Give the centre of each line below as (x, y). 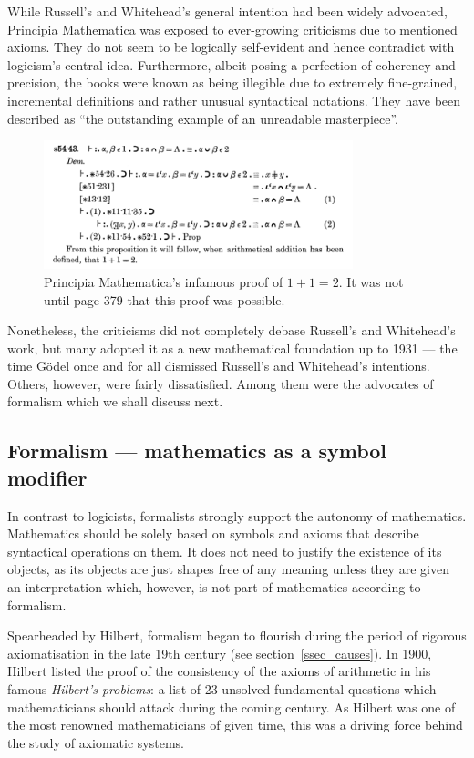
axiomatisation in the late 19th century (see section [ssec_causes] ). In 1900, (220, 653)
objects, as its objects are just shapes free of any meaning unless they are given (228, 569)
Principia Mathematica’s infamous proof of (164, 281)
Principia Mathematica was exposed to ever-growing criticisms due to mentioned (232, 29)
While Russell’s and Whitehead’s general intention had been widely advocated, (227, 11)
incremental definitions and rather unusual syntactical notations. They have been (234, 100)
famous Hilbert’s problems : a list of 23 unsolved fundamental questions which (222, 689)
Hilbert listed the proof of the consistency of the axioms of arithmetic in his (219, 671)
